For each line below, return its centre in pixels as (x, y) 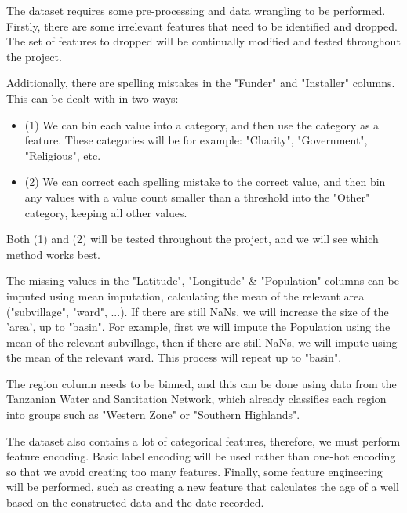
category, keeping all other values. (106, 212)
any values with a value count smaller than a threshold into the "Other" (197, 196)
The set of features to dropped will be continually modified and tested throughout (203, 41)
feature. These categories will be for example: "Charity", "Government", (196, 140)
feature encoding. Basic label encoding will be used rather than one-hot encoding (201, 456)
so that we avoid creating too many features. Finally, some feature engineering (194, 471)
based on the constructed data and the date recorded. (135, 502)
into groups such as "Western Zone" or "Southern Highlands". (153, 415)
